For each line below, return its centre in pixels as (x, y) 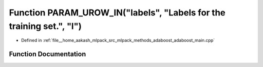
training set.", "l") (46, 26)
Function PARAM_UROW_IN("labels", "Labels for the (117, 13)
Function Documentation (47, 54)
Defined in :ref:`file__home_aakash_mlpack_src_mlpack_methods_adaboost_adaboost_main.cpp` (118, 40)
